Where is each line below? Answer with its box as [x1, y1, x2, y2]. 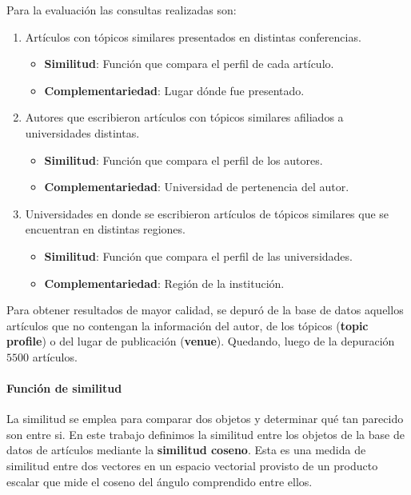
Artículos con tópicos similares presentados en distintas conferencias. [25, 28, 361, 45]
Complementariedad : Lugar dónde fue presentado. [44, 82, 305, 98]
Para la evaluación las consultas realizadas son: [6, 2, 237, 18]
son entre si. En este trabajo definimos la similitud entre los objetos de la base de [6, 425, 405, 442]
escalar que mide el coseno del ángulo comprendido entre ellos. [6, 473, 313, 489]
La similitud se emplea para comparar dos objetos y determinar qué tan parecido [6, 410, 404, 427]
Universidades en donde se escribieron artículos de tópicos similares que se [25, 205, 389, 222]
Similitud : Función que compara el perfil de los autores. [44, 151, 323, 168]
